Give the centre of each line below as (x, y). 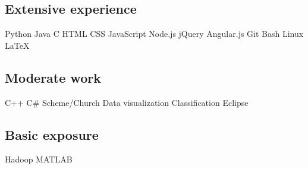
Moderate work (53, 77)
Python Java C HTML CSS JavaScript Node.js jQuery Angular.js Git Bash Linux (154, 34)
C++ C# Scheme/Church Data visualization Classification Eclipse (127, 102)
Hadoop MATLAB (39, 159)
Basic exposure (52, 134)
